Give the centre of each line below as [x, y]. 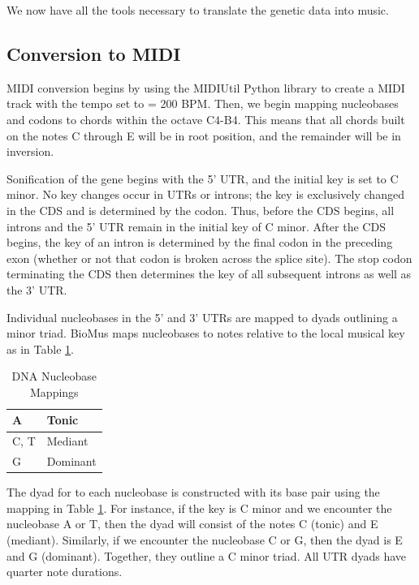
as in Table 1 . [40, 348]
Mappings [54, 391]
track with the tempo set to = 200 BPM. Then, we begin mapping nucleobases [203, 103]
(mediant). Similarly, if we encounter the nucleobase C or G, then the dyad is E [205, 540]
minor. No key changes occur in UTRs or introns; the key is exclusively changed [205, 194]
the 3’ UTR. [37, 289]
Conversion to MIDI [94, 53]
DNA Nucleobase [54, 376]
